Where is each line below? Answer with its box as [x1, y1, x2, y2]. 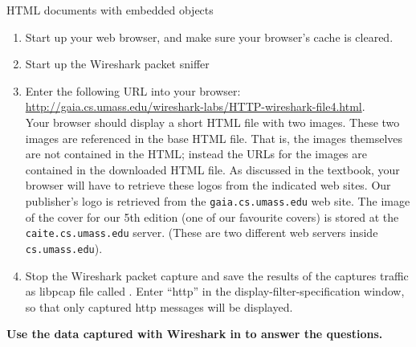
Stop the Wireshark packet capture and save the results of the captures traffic [25, 267, 409, 284]
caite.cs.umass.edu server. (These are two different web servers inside [25, 224, 378, 241]
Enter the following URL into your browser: [25, 82, 241, 99]
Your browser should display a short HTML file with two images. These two [25, 113, 400, 130]
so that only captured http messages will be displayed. [25, 298, 293, 315]
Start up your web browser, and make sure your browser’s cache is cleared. [25, 28, 394, 45]
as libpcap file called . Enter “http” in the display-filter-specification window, [25, 283, 405, 300]
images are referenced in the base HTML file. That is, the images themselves [25, 129, 403, 146]
